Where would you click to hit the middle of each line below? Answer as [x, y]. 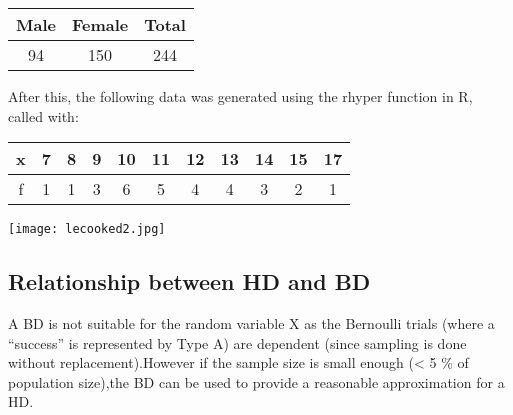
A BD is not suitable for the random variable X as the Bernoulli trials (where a [251, 323]
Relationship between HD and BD [189, 281]
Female [100, 24]
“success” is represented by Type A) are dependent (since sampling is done [237, 342]
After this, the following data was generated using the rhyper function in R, [240, 96]
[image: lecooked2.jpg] [87, 229]
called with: [43, 115]
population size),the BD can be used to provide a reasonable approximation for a [256, 381]
